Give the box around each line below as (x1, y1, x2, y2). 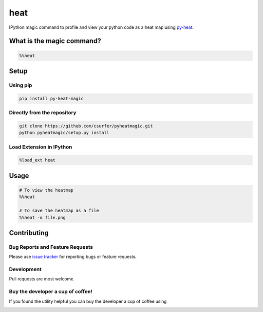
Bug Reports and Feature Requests (9, 243, 93, 250)
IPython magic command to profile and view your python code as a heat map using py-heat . (9, 24, 194, 30)
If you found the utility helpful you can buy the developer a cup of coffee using (9, 298, 167, 304)
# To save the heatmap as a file (19, 208, 99, 214)
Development (9, 266, 42, 273)
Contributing (9, 229, 49, 237)
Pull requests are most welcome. (9, 276, 75, 282)
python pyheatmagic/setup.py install (19, 130, 110, 136)
